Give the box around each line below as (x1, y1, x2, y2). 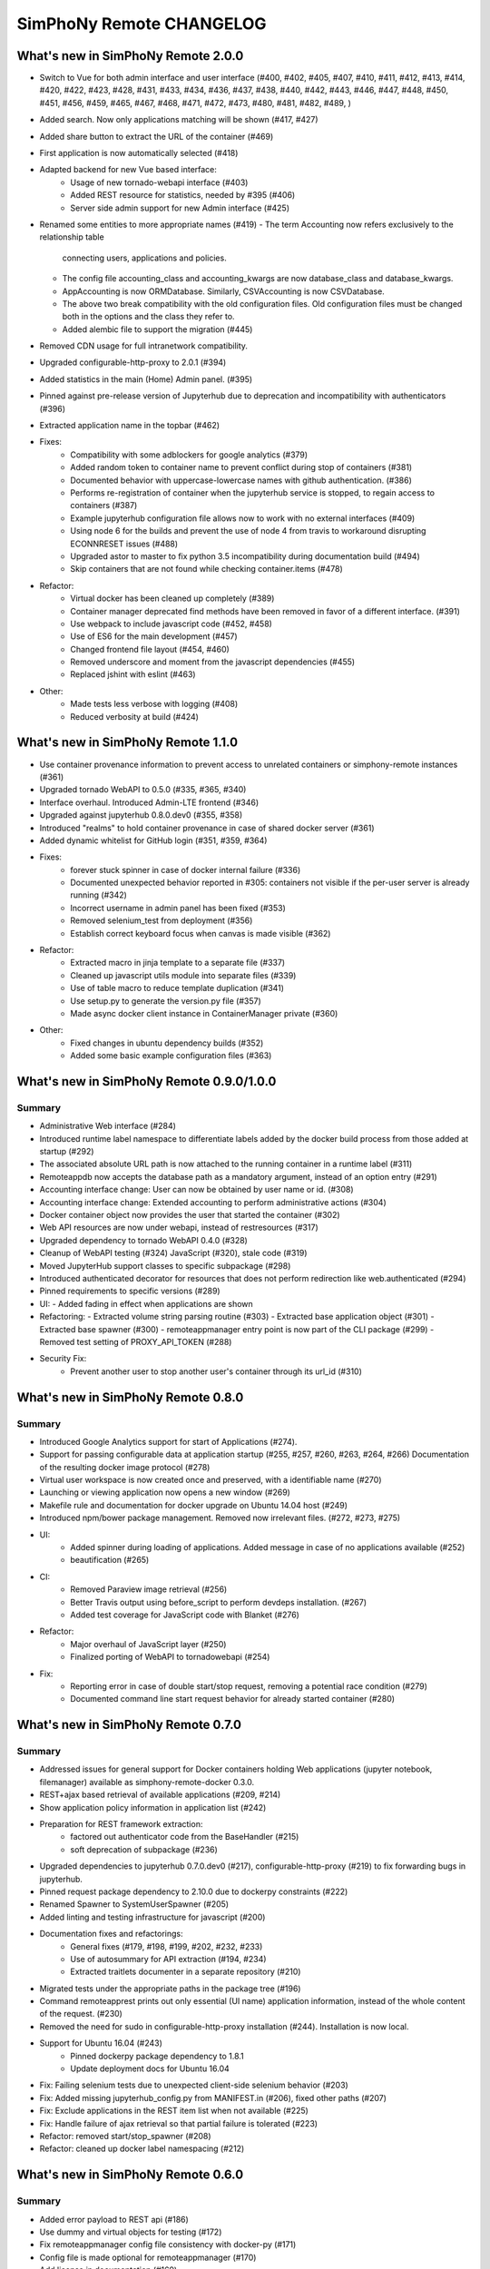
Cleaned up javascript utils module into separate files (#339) (70, 969, 297, 980)
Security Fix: (39, 1353, 87, 1364)
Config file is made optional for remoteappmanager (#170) (39, 2252, 257, 2263)
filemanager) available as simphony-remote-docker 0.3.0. (39, 1776, 255, 1787)
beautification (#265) (70, 1555, 150, 1566)
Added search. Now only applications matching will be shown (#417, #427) (39, 114, 318, 125)
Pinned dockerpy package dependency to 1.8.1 (70, 2050, 244, 2061)
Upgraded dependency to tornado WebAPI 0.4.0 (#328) (39, 1234, 249, 1245)
